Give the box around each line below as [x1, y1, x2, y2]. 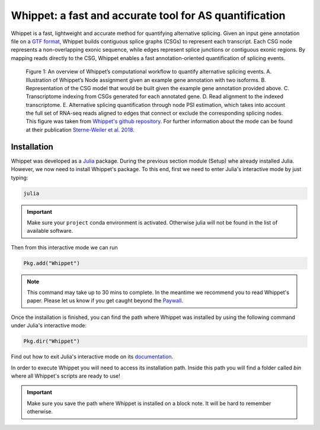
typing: [11, 174, 28, 181]
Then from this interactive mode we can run [11, 244, 118, 251]
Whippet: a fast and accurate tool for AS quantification [11, 9, 286, 22]
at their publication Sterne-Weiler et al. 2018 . [25, 126, 135, 133]
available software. [27, 227, 73, 235]
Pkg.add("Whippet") [23, 260, 80, 267]
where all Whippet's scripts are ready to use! [11, 372, 121, 380]
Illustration [25, 76, 52, 83]
